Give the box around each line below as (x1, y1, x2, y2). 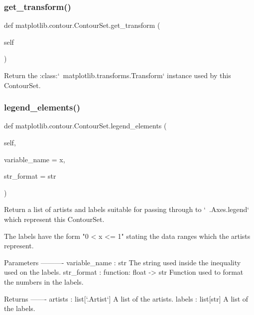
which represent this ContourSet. (4, 213, 105, 224)
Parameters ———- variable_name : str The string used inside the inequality (4, 257, 241, 267)
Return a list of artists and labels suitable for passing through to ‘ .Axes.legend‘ (4, 204, 250, 214)
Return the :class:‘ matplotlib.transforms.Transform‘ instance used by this (4, 70, 231, 80)
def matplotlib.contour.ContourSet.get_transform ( (4, 20, 160, 30)
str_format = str (4, 171, 56, 181)
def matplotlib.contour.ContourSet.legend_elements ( (4, 120, 167, 131)
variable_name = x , (4, 154, 65, 164)
